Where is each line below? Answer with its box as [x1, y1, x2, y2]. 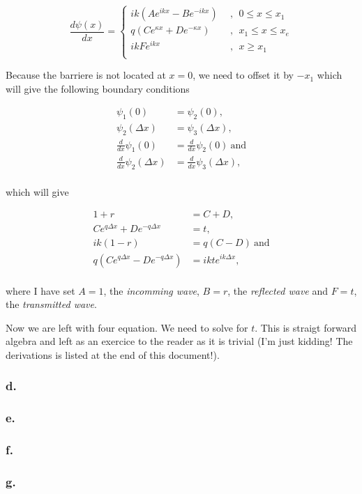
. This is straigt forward [255, 320, 356, 334]
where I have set [6, 283, 75, 298]
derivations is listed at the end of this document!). [6, 347, 220, 362]
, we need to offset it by [193, 68, 294, 82]
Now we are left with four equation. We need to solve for [6, 320, 248, 334]
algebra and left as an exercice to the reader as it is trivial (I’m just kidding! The [6, 334, 353, 348]
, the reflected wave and [227, 283, 329, 298]
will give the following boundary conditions [6, 81, 190, 95]
